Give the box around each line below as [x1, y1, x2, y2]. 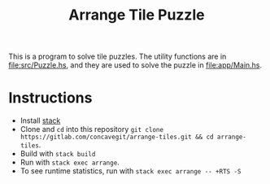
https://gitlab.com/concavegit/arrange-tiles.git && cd [20, 133, 214, 142]
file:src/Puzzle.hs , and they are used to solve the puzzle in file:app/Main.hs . [8, 60, 263, 70]
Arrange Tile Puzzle [68, 6, 205, 24]
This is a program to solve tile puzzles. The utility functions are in [8, 51, 227, 62]
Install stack [20, 116, 61, 125]
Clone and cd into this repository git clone [20, 125, 164, 134]
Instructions [8, 89, 93, 107]
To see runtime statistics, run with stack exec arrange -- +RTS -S [20, 166, 242, 176]
